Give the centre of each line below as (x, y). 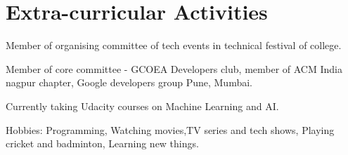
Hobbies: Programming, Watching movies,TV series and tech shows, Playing (170, 129)
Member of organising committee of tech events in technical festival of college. (174, 45)
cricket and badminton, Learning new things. (102, 143)
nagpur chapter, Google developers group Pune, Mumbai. (129, 82)
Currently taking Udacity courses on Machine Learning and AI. (142, 106)
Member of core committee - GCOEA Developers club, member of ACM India (174, 68)
